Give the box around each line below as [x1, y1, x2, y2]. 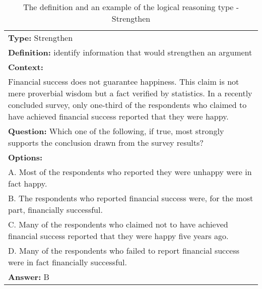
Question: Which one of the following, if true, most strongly [8, 125, 224, 137]
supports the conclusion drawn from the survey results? [8, 137, 204, 148]
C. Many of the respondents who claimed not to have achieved [8, 218, 228, 230]
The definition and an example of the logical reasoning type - [23, 1, 239, 13]
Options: [8, 151, 43, 163]
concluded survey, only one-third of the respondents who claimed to [8, 99, 247, 110]
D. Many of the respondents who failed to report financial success [8, 245, 240, 256]
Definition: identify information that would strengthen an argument [8, 46, 252, 58]
